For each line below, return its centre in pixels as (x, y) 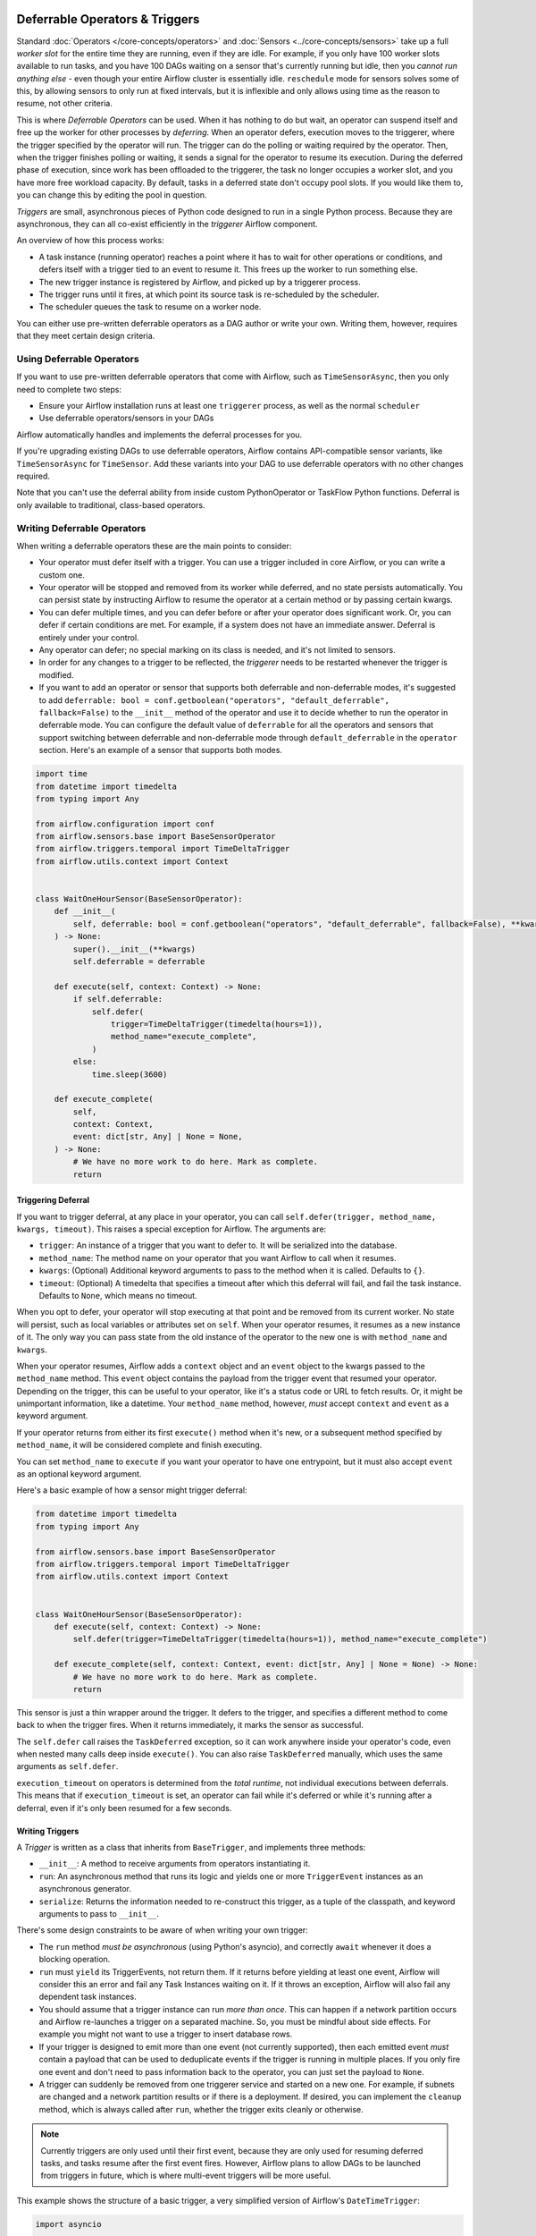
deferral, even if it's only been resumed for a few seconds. (124, 1808)
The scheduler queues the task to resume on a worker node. (150, 307)
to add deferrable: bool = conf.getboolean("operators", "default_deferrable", (214, 700)
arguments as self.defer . (67, 1766)
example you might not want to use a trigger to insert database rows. (166, 2034)
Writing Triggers (48, 1831)
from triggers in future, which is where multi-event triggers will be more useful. (186, 2176)
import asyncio (68, 2224)
